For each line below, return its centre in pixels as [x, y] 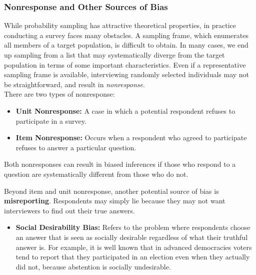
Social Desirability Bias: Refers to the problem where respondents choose [133, 227]
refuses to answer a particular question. [76, 147]
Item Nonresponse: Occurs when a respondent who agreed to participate [131, 137]
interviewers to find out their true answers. [69, 210]
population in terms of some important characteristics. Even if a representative [125, 64]
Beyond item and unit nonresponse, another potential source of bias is [111, 191]
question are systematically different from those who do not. [96, 174]
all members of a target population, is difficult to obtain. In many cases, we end [126, 45]
